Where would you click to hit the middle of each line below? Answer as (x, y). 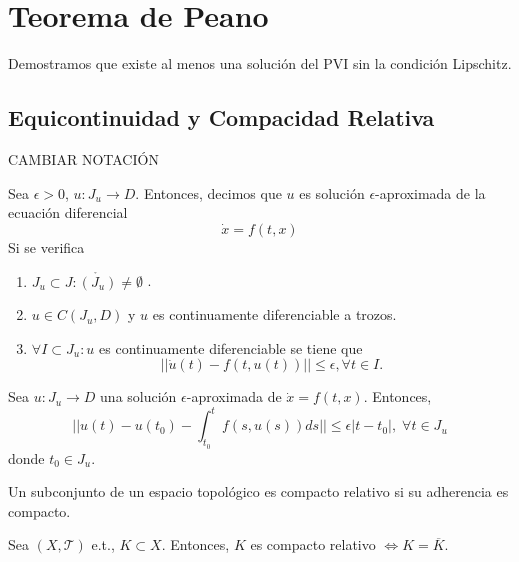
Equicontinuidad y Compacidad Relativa (221, 117)
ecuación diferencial (68, 212)
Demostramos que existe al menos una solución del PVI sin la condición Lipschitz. (260, 63)
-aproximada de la (430, 192)
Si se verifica (46, 246)
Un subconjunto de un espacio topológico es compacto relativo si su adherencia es (258, 491)
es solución (332, 192)
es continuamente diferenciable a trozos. (274, 314)
